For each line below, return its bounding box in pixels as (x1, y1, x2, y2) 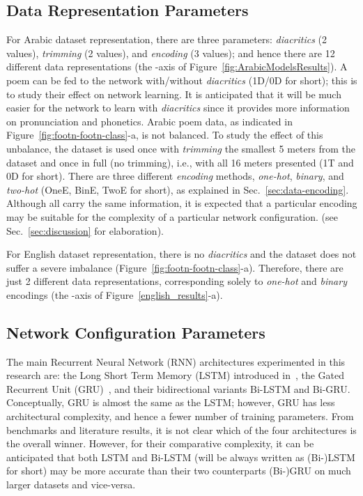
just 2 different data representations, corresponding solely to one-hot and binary (6, 274, 347, 288)
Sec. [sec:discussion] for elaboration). (6, 223, 164, 238)
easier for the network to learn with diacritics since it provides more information (6, 100, 350, 115)
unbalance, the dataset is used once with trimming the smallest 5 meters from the (6, 141, 355, 155)
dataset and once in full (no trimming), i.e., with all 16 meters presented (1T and (6, 155, 354, 169)
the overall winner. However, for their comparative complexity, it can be (6, 436, 314, 451)
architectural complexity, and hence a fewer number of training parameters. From (6, 409, 354, 424)
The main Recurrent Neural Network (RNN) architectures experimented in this (6, 354, 346, 369)
